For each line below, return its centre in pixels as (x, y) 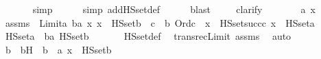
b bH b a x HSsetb (58, 49)
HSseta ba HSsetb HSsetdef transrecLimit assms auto (148, 36)
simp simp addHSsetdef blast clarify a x (174, 9)
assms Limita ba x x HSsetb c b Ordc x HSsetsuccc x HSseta (160, 22)
